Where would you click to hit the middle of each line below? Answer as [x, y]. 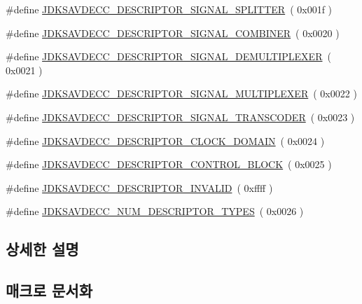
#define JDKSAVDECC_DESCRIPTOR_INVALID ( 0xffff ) [139, 187]
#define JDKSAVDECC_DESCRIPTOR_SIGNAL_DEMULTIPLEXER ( [168, 56]
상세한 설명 [42, 249]
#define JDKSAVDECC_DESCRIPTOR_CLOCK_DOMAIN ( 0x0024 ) [165, 140]
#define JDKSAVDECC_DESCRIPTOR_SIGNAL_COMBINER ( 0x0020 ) [173, 33]
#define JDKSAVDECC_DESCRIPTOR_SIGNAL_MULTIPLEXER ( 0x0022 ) [181, 94]
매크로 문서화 [49, 290]
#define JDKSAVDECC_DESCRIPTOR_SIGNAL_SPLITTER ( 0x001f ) [169, 9]
